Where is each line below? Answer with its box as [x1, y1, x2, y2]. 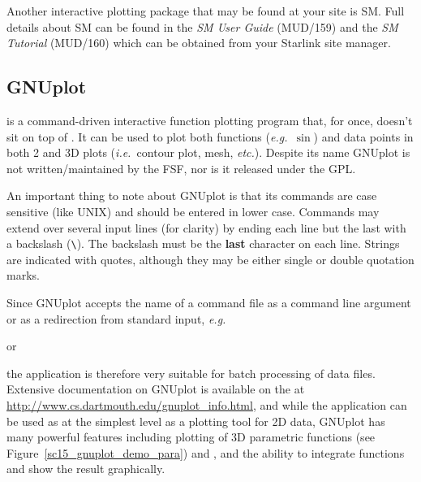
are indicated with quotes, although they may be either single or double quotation [6, 250, 415, 267]
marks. [6, 267, 40, 284]
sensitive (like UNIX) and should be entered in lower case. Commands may [6, 202, 380, 219]
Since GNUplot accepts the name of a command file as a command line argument [6, 293, 411, 310]
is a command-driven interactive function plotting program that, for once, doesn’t [6, 111, 413, 128]
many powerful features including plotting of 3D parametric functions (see [6, 428, 376, 445]
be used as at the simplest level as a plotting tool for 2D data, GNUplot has [6, 412, 385, 429]
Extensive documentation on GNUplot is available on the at [6, 380, 305, 397]
